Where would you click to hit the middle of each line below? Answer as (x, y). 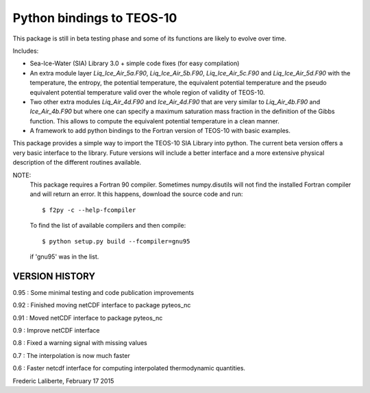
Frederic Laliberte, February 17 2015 (63, 381)
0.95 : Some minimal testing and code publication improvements (103, 292)
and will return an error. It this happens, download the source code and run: (136, 194)
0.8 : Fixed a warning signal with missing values (80, 343)
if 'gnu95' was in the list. (64, 257)
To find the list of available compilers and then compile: (108, 226)
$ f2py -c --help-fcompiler (89, 210)
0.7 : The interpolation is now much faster (71, 355)
